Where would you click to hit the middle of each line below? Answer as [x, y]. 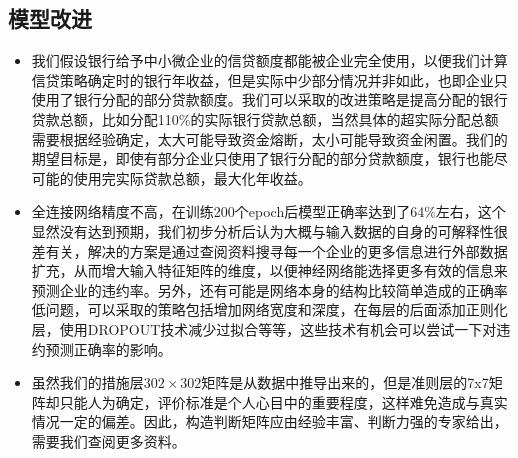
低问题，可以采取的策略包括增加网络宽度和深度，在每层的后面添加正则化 [269, 309]
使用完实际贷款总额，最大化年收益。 [192, 177]
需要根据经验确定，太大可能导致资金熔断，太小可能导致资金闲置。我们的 [269, 138]
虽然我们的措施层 [87, 382]
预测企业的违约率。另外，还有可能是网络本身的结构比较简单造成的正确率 [269, 289]
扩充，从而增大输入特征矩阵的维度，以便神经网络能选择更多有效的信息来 [269, 270]
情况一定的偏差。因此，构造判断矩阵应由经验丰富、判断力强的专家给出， [269, 421]
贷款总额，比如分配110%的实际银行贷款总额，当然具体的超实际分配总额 [265, 118]
